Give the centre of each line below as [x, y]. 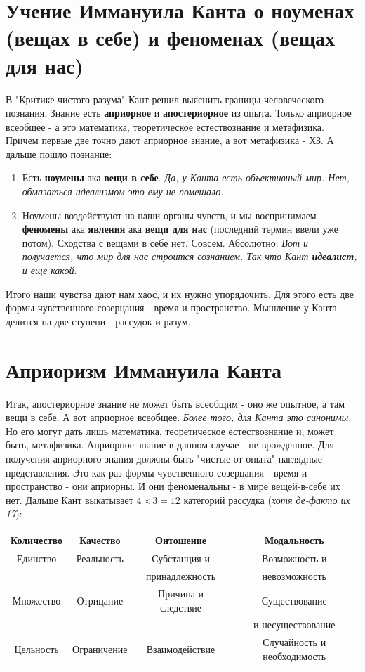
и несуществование [294, 625]
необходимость [294, 655]
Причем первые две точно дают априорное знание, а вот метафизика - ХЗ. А [170, 140]
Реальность [100, 558]
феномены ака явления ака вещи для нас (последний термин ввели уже [180, 229]
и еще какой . [49, 270]
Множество [36, 600]
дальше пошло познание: [59, 154]
